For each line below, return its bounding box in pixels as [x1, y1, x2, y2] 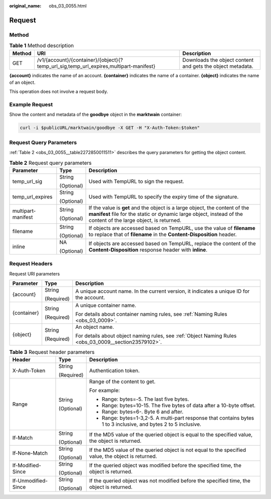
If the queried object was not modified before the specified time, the [89, 477, 251, 484]
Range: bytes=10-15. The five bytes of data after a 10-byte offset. [101, 402, 256, 409]
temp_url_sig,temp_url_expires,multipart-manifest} [37, 63, 156, 70]
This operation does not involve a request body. [9, 88, 108, 95]
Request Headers [9, 260, 53, 267]
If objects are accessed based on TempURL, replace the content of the [88, 240, 256, 247]
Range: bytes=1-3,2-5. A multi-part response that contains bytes [101, 415, 254, 422]
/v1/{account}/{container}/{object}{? [37, 56, 123, 63]
